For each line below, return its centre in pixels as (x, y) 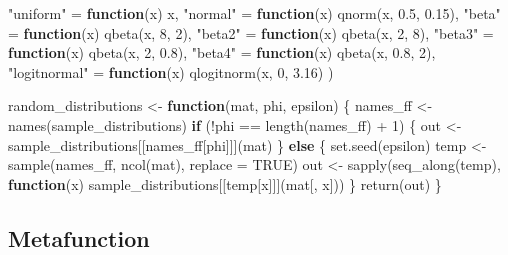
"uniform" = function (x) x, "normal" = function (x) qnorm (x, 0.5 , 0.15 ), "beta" (254, 13)
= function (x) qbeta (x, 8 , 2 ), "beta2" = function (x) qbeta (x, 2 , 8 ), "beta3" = (251, 32)
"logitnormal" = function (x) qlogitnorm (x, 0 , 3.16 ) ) (171, 71)
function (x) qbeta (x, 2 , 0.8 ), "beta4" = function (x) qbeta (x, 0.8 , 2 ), (222, 52)
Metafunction (79, 237)
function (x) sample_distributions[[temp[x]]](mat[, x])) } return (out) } (225, 183)
